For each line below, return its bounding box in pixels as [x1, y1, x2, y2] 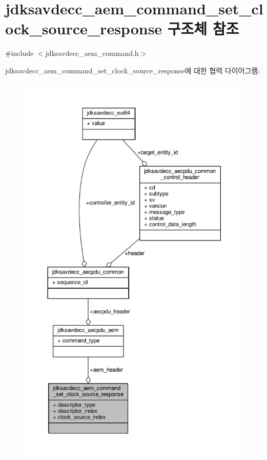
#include [5, 48, 34, 58]
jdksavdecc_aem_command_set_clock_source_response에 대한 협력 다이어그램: [5, 65, 260, 75]
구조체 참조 [167, 18, 239, 39]
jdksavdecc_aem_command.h [45, 48, 139, 58]
